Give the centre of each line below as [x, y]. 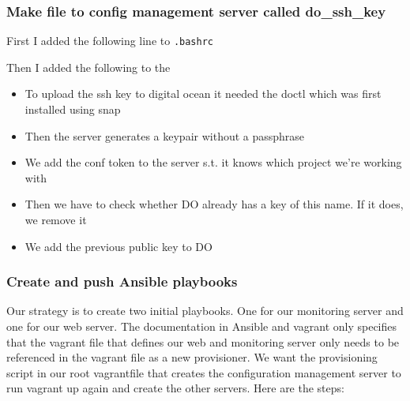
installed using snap [73, 109]
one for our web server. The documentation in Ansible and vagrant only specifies [202, 326]
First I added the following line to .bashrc [110, 41]
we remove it [56, 220]
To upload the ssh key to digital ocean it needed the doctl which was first [203, 94]
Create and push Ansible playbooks [122, 281]
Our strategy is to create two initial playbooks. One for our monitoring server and [205, 311]
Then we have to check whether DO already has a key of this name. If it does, [214, 204]
